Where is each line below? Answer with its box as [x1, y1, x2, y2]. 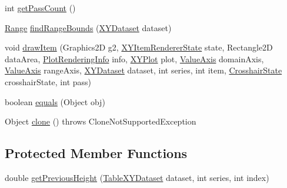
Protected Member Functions [5, 144, 188, 162]
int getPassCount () [5, 2, 76, 14]
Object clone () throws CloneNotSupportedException [5, 115, 196, 127]
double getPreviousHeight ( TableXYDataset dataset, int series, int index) [5, 171, 269, 183]
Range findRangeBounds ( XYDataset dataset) [5, 21, 172, 33]
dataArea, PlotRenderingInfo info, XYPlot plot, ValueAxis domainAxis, [5, 52, 264, 65]
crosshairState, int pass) [5, 75, 91, 88]
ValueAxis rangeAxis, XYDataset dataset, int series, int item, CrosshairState [5, 64, 282, 76]
